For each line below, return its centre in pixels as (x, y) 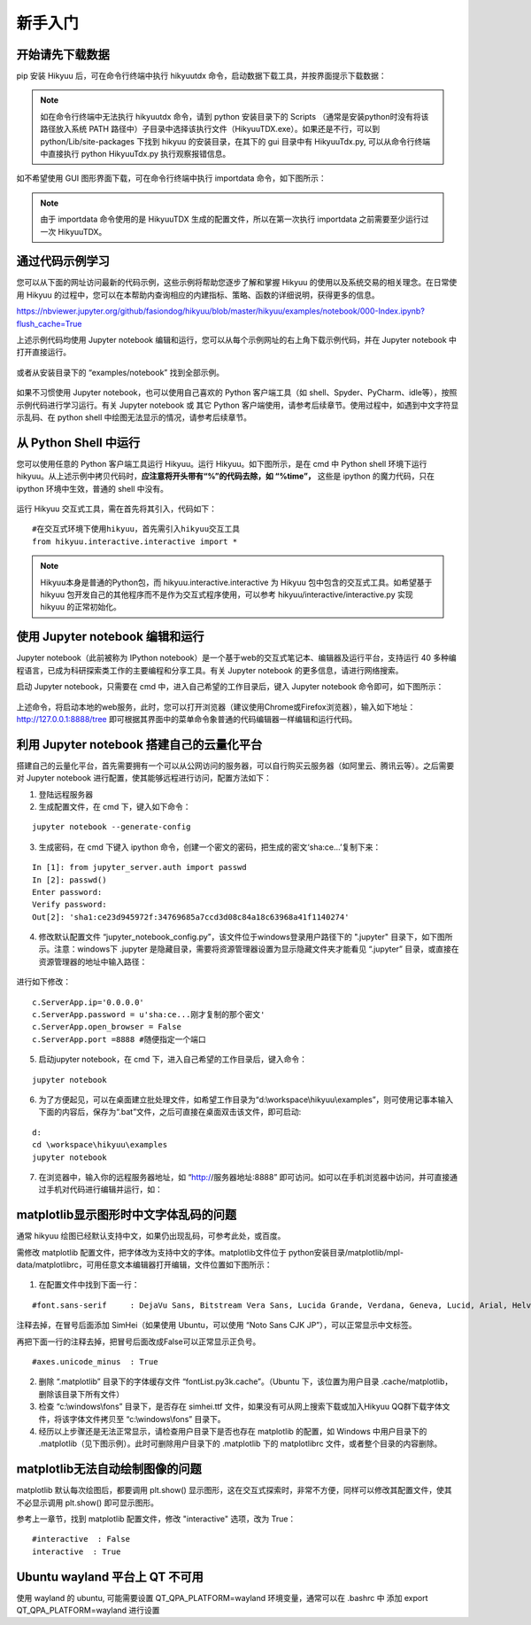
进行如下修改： (43, 982)
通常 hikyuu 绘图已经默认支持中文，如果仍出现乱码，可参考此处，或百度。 (151, 1236)
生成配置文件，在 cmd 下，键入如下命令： (115, 806)
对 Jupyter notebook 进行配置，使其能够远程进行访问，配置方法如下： (144, 778)
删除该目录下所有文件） (81, 1394)
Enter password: (67, 892)
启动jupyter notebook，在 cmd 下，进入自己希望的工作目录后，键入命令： (173, 1060)
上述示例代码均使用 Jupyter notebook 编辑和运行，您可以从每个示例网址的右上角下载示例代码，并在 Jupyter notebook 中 (237, 340)
